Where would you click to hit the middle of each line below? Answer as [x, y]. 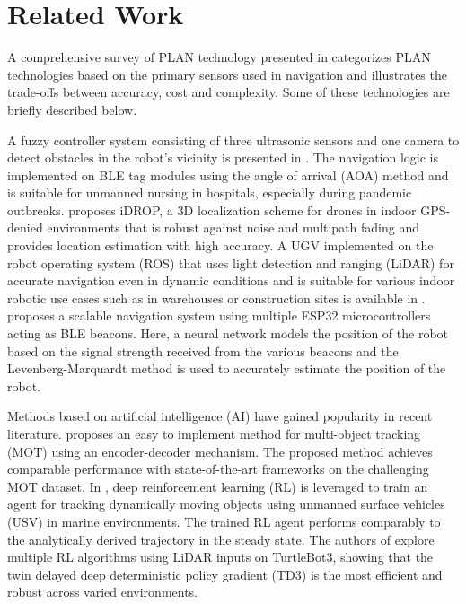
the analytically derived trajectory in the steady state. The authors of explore [221, 539]
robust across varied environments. [103, 592]
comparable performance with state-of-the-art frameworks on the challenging [218, 469]
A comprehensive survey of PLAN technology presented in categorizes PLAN [219, 57]
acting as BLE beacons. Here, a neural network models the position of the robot [228, 333]
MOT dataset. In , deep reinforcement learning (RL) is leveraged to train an [218, 486]
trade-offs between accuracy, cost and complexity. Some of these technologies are [229, 92]
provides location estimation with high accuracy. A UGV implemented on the [220, 245]
